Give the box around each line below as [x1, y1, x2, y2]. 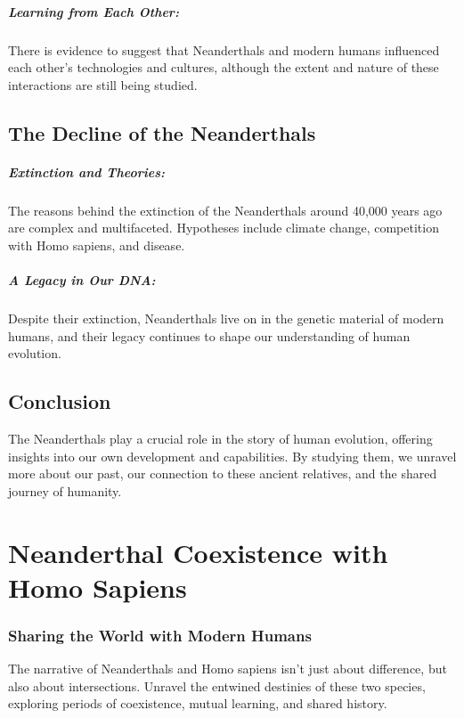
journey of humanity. [8, 481, 122, 500]
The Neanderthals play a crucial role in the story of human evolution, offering [8, 429, 433, 448]
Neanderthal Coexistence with [8, 534, 388, 570]
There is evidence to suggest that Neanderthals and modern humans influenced [8, 40, 440, 59]
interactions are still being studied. [8, 75, 198, 94]
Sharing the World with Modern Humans [8, 624, 312, 646]
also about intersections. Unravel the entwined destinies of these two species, [8, 676, 426, 695]
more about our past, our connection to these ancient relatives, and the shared [8, 464, 437, 483]
